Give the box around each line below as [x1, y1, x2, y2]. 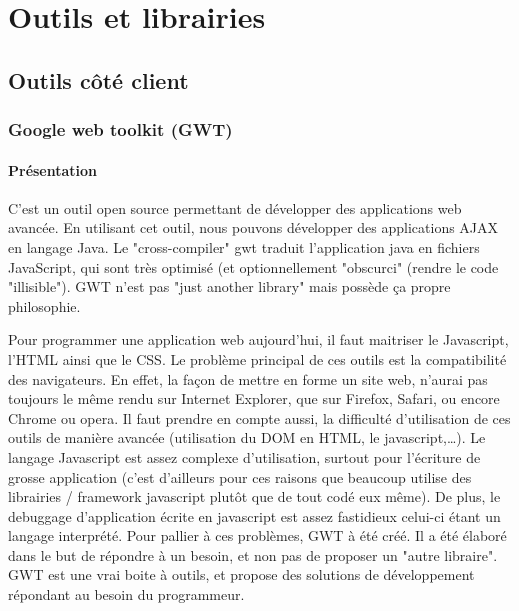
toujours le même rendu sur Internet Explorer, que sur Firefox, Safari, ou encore [8, 388, 500, 409]
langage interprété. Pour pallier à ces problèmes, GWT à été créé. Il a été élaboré [8, 525, 507, 546]
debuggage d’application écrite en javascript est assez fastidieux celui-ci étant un [8, 505, 501, 526]
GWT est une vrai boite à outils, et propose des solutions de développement [8, 564, 475, 585]
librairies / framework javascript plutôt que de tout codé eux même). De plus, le [8, 486, 501, 507]
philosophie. [8, 295, 81, 316]
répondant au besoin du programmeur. [8, 584, 245, 605]
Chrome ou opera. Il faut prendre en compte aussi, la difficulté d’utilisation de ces [8, 407, 511, 428]
